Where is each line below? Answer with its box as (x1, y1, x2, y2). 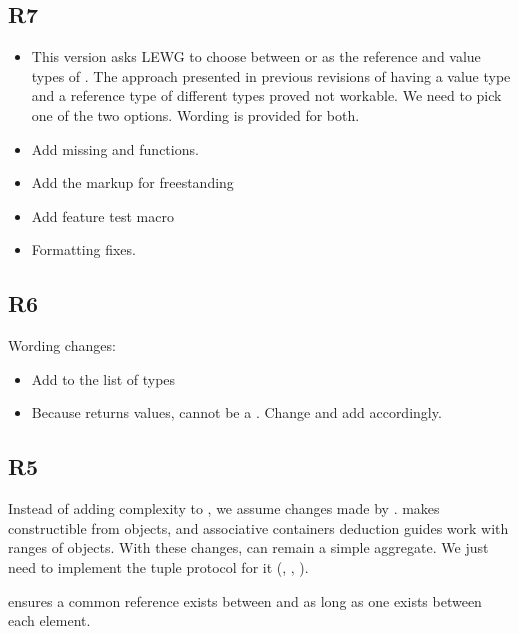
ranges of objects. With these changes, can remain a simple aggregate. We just (8, 537, 489, 558)
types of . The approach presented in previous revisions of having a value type (31, 65, 511, 86)
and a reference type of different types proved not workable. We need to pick (31, 85, 502, 106)
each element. (8, 610, 91, 631)
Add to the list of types (31, 368, 176, 389)
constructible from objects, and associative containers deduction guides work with (8, 517, 509, 538)
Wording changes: (8, 335, 116, 356)
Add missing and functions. (31, 138, 199, 159)
